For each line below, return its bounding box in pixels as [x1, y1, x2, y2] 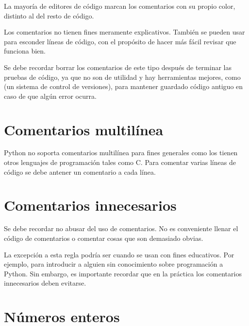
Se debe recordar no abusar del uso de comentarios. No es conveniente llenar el [4, 223, 238, 234]
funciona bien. [4, 46, 46, 56]
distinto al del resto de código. [4, 10, 94, 20]
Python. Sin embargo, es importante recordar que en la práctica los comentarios [4, 268, 242, 278]
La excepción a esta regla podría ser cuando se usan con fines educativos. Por [4, 249, 234, 259]
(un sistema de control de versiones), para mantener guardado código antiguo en [4, 81, 243, 91]
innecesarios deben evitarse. [4, 278, 86, 288]
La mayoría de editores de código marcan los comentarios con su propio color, [4, 1, 235, 11]
